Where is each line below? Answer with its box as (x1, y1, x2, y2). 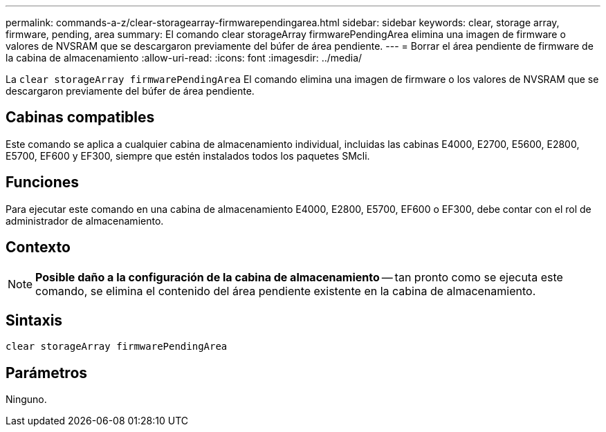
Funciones (6, 173, 80, 191)
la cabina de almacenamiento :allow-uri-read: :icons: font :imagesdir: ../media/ (6, 52, 362, 64)
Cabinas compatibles (6, 109, 155, 126)
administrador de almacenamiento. (6, 214, 164, 227)
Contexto (6, 238, 71, 256)
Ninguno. (6, 393, 47, 406)
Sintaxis (6, 311, 63, 329)
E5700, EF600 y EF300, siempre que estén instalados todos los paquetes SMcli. (6, 149, 370, 162)
